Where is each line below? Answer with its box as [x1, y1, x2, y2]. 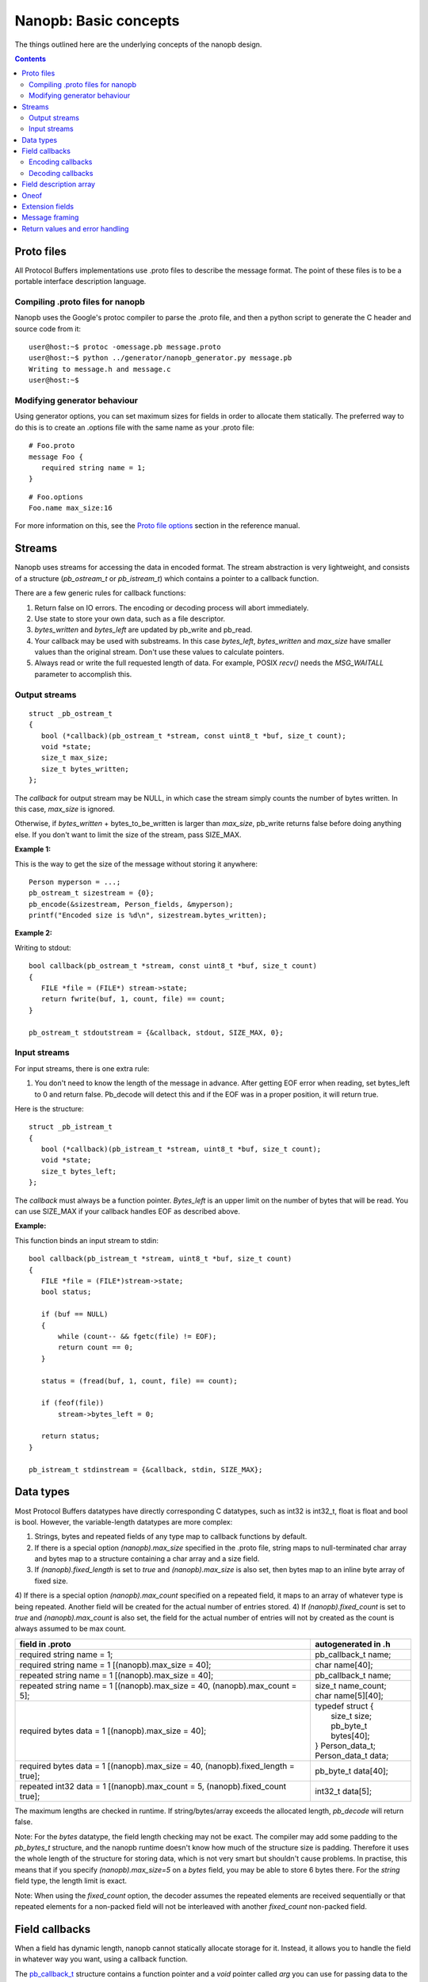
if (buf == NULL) [40, 1310, 109, 1319]
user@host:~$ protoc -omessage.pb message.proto [29, 342, 221, 352]
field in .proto [19, 1638, 71, 1649]
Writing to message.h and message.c [29, 365, 171, 373]
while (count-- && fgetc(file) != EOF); [58, 1332, 217, 1341]
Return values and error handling [21, 224, 129, 233]
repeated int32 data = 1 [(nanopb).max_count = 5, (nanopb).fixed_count [19, 1781, 287, 1792]
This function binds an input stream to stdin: [14, 1235, 159, 1245]
